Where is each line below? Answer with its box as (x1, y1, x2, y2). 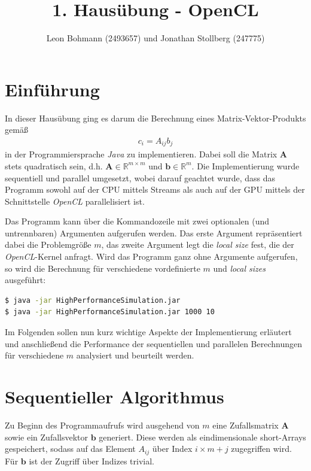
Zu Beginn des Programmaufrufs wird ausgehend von (5, 418, 200, 431)
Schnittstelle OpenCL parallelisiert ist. (5, 195, 145, 207)
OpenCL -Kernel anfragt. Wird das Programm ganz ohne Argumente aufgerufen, (5, 250, 298, 263)
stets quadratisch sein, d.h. (5, 159, 103, 172)
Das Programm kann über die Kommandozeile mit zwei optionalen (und (5, 215, 269, 227)
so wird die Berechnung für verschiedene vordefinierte (5, 262, 200, 274)
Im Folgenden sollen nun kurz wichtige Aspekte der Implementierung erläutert (5, 326, 292, 338)
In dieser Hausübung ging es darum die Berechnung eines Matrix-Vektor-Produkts (5, 111, 306, 124)
